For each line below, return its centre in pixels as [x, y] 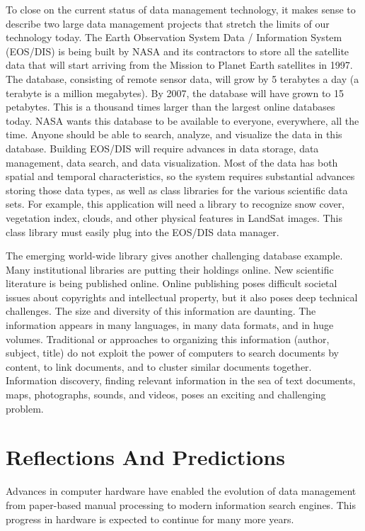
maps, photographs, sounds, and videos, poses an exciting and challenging [166, 395]
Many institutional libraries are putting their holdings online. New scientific [170, 269]
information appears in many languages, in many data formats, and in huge [170, 325]
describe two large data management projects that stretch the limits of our [168, 23]
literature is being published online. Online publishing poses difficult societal [172, 283]
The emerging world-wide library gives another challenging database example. [174, 256]
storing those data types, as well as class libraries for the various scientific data [177, 190]
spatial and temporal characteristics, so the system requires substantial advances [180, 176]
